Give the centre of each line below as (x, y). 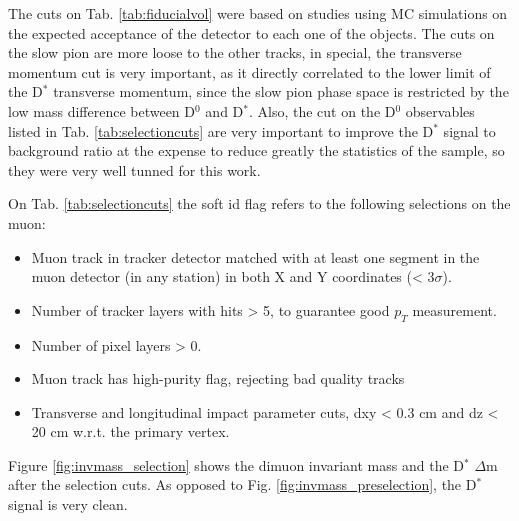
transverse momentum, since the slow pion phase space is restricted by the (281, 91)
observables (440, 110)
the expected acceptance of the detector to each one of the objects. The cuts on (251, 32)
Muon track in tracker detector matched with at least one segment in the (255, 256)
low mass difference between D (101, 110)
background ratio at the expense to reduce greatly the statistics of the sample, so (256, 150)
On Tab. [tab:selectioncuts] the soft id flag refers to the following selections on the (259, 203)
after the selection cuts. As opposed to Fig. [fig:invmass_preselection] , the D (242, 484)
